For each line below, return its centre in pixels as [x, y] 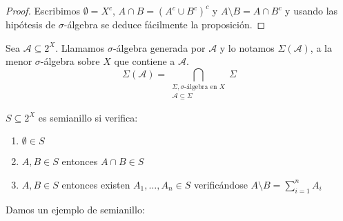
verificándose [220, 184]
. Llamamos [80, 47]
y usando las [312, 10]
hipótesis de [31, 24]
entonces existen [96, 184]
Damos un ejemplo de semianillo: [75, 209]
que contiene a [145, 61]
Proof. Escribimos [43, 10]
